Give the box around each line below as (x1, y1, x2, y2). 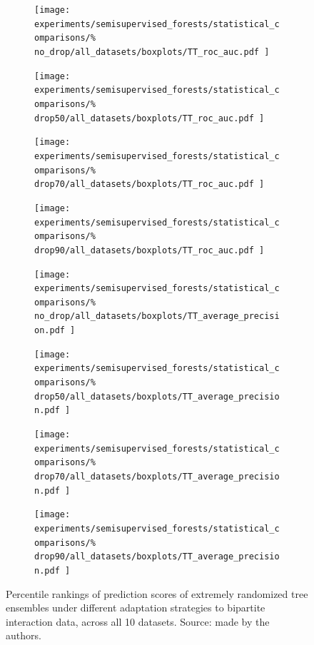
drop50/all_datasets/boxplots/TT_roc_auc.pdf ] (34, 113, 265, 123)
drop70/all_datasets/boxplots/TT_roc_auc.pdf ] (34, 179, 265, 190)
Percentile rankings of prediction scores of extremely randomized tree (6, 586, 308, 601)
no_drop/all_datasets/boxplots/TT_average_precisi (34, 311, 280, 322)
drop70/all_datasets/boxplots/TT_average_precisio (34, 472, 280, 482)
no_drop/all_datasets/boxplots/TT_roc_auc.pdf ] (34, 46, 270, 57)
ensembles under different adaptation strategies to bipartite (6, 600, 265, 615)
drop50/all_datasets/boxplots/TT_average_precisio (34, 391, 280, 402)
